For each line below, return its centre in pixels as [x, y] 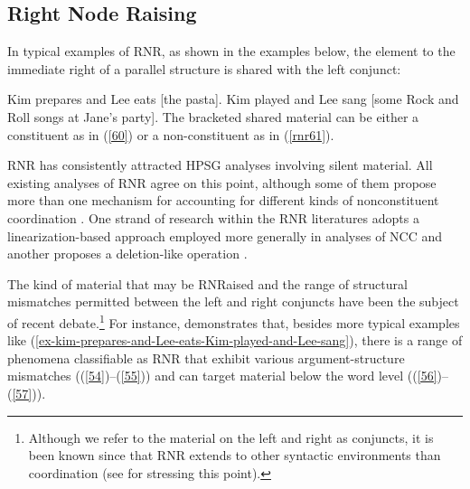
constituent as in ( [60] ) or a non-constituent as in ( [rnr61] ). [171, 134]
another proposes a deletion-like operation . [127, 254]
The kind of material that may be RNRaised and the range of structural [207, 283]
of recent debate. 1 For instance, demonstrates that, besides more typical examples [234, 321]
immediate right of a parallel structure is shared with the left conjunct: [204, 68]
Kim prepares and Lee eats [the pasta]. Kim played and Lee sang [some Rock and [233, 99]
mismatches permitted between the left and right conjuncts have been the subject [233, 301]
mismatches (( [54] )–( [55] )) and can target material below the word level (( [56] [222, 376]
